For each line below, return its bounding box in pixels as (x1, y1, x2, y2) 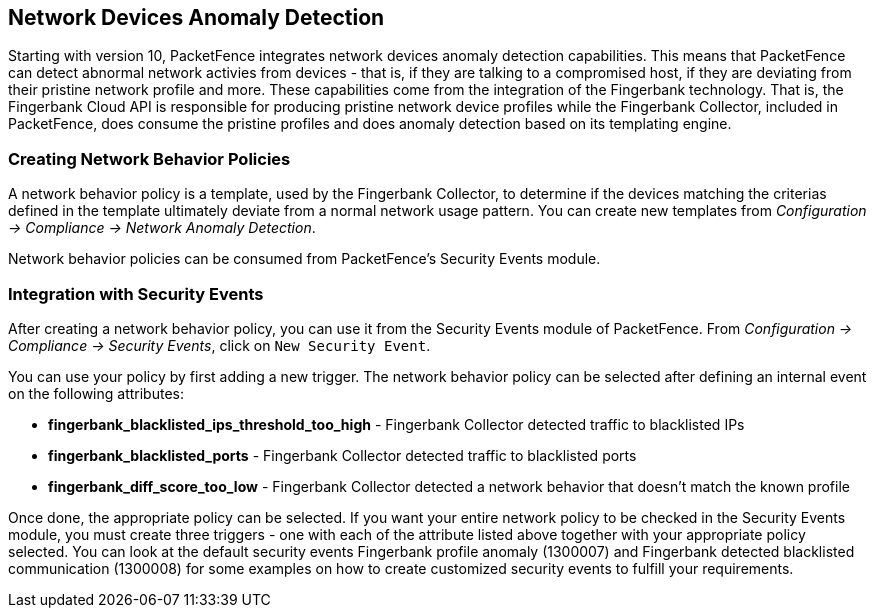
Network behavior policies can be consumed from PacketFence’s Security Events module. (8, 250, 601, 268)
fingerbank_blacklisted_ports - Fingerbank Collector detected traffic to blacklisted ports (48, 446, 637, 464)
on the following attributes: (8, 384, 184, 402)
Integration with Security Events (8, 283, 264, 304)
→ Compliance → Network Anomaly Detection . (8, 219, 316, 237)
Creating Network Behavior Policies (8, 148, 291, 169)
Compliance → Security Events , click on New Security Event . (8, 336, 431, 354)
